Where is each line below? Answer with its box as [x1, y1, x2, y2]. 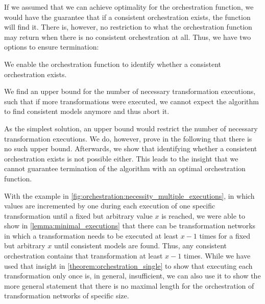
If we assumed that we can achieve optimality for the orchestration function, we [4, 2, 254, 12]
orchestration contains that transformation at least [4, 250, 163, 261]
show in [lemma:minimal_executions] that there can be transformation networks [4, 220, 256, 231]
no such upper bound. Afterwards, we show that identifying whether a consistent [4, 143, 257, 154]
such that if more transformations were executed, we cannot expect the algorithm [4, 96, 259, 106]
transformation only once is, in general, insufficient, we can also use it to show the [4, 270, 261, 281]
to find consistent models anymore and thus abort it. [4, 106, 170, 116]
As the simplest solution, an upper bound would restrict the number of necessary [4, 123, 258, 133]
